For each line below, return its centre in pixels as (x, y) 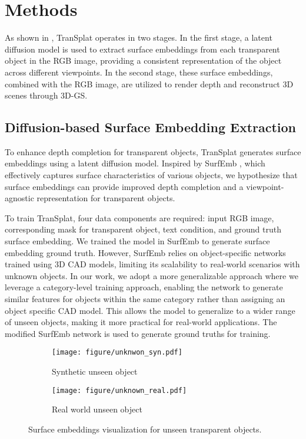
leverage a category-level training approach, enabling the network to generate (144, 287)
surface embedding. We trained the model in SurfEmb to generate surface (137, 241)
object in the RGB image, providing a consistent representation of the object (143, 60)
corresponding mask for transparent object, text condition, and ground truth (143, 229)
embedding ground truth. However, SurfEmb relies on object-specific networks (145, 252)
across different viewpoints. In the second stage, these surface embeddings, (139, 72)
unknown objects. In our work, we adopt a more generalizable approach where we (152, 275)
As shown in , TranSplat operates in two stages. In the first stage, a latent (139, 37)
